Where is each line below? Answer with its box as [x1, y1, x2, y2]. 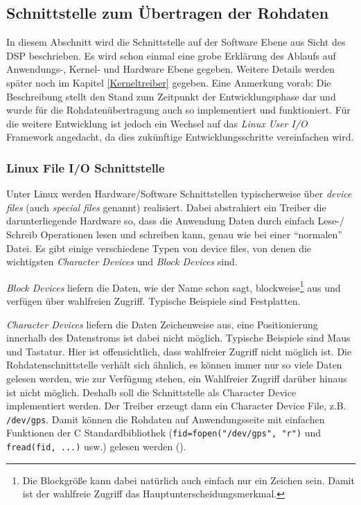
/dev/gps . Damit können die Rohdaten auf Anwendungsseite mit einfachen [6, 411, 325, 426]
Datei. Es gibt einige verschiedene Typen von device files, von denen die [6, 240, 312, 255]
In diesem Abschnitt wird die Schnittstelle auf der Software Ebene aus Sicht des [6, 35, 346, 49]
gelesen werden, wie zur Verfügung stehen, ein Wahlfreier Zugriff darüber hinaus [6, 371, 347, 385]
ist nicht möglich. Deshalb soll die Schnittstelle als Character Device [6, 384, 297, 399]
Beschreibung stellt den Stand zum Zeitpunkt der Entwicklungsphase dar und [6, 89, 336, 103]
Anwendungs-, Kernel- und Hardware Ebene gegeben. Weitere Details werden [6, 62, 335, 76]
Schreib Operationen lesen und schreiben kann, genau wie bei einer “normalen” [6, 227, 342, 241]
